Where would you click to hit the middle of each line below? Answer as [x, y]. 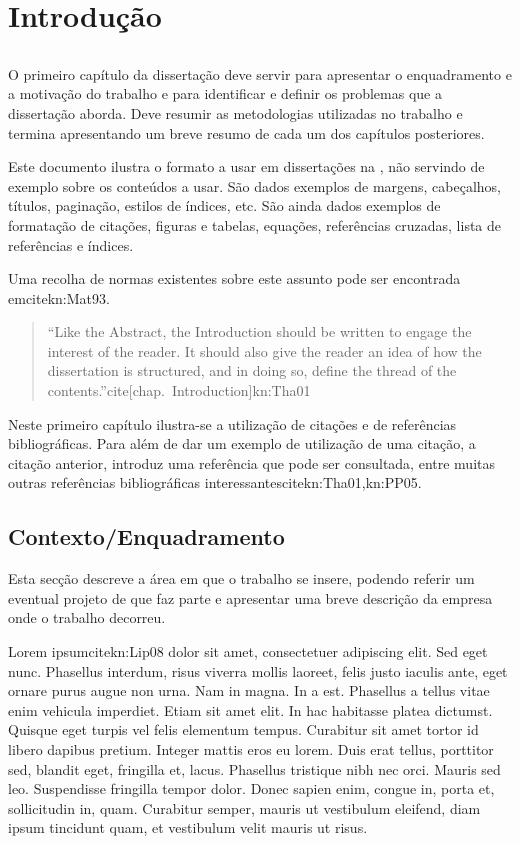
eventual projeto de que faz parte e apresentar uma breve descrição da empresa [250, 597]
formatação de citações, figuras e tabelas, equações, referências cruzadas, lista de [255, 224]
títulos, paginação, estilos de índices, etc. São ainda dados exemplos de [224, 205]
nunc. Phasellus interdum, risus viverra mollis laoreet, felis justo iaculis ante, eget [258, 670]
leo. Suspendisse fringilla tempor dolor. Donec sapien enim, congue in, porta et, [251, 788]
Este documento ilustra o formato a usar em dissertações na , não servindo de [246, 166]
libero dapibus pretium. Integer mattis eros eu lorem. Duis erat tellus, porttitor [251, 749]
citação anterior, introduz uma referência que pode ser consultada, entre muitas [252, 462]
